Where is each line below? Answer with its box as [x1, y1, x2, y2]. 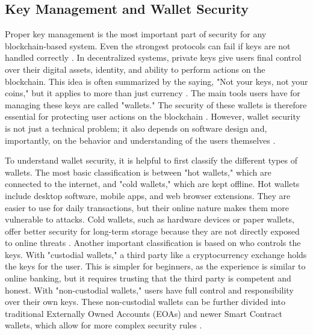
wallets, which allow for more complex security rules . [5, 319, 202, 331]
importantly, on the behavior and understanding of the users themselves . [5, 134, 276, 146]
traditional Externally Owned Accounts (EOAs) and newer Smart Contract [5, 307, 282, 319]
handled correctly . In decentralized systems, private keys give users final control [5, 51, 302, 64]
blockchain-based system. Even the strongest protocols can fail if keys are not [5, 39, 291, 52]
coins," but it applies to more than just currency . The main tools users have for [5, 87, 300, 99]
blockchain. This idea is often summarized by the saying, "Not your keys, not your [5, 75, 308, 87]
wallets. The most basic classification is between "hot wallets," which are [5, 165, 271, 178]
